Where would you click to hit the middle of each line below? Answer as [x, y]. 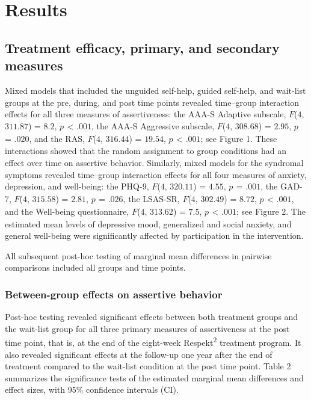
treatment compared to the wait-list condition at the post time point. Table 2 [148, 366]
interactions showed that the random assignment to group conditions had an [146, 151]
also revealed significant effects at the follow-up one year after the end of [139, 354]
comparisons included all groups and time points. [95, 267]
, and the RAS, [57, 138]
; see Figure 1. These [239, 138]
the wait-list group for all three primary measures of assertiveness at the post [147, 328]
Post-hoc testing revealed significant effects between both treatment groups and [152, 317]
